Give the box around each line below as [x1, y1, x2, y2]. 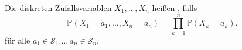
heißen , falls [152, 2, 197, 13]
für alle [5, 34, 30, 46]
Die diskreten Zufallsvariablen [5, 2, 112, 13]
